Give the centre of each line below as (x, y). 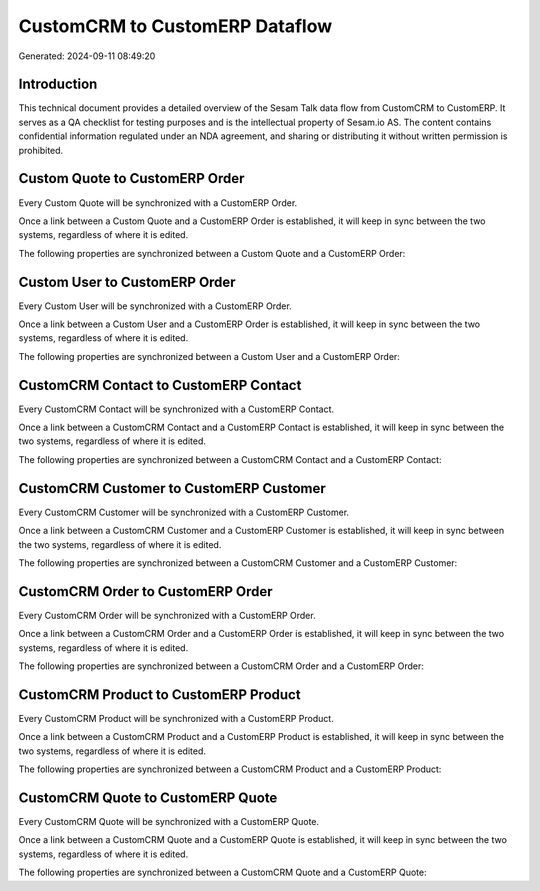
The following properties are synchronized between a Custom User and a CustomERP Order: (209, 356)
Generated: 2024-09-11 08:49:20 (87, 56)
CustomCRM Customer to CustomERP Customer (172, 488)
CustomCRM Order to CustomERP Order (146, 591)
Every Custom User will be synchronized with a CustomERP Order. (155, 306)
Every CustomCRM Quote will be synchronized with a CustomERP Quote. (169, 821)
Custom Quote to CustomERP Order (131, 178)
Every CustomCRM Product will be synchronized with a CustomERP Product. (176, 718)
